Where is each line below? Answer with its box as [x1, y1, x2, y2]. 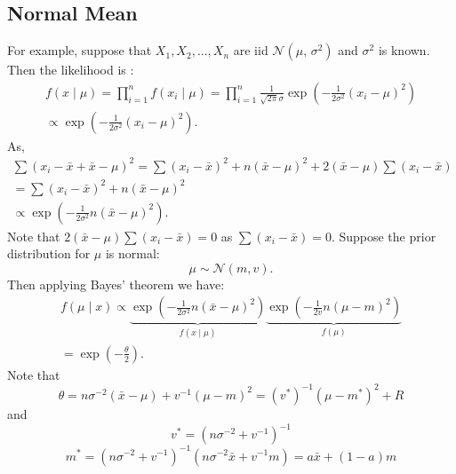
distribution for [7, 244, 91, 263]
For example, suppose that [7, 41, 152, 59]
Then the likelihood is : [7, 60, 134, 79]
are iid [233, 41, 268, 59]
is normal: [105, 244, 160, 263]
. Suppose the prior [331, 226, 436, 245]
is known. [378, 41, 430, 59]
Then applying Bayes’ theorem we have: [7, 274, 225, 293]
